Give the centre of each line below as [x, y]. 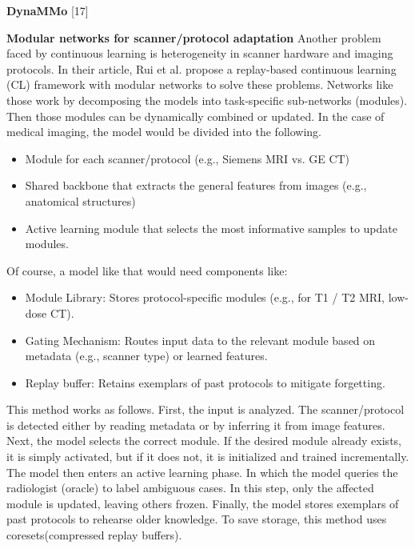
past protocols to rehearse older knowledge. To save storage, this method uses [197, 519]
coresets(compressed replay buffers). [94, 535]
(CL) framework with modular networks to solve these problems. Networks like [200, 84]
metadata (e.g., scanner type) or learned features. [146, 356]
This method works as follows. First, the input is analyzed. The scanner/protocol [206, 409]
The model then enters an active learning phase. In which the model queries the [202, 472]
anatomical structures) [80, 200]
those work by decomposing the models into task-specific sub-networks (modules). [207, 100]
